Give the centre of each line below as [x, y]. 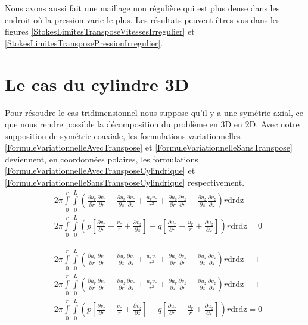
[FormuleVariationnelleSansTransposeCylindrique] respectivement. [125, 182]
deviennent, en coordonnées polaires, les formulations [102, 159]
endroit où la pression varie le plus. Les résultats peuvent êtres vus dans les [142, 19]
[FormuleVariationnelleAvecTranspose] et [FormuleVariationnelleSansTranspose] [149, 147]
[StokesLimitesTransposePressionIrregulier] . [84, 43]
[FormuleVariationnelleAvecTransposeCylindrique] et [100, 171]
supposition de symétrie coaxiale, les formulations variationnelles [123, 135]
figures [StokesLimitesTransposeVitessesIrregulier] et [100, 31]
